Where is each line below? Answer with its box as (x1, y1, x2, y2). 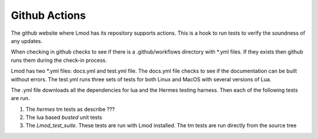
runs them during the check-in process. (11, 57, 107, 64)
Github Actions (11, 9, 86, 22)
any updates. (11, 37, 43, 44)
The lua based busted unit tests (25, 114, 102, 121)
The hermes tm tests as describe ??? (25, 105, 115, 112)
